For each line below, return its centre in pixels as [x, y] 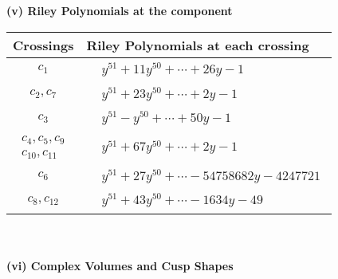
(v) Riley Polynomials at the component [120, 10]
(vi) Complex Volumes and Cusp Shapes [120, 265]
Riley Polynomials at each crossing [198, 45]
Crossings [43, 45]
